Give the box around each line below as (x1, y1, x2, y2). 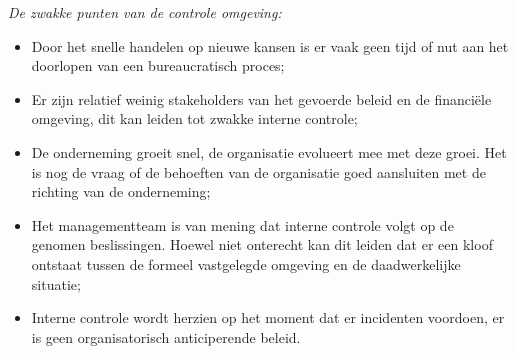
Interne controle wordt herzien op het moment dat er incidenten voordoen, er (31, 307, 505, 328)
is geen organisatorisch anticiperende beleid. (31, 326, 301, 347)
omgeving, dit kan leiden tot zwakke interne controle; (31, 108, 358, 129)
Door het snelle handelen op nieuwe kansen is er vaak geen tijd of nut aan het (31, 35, 509, 56)
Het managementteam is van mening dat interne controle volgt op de (31, 214, 454, 235)
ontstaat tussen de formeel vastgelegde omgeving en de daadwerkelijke (31, 253, 461, 274)
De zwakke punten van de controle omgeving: (8, 2, 282, 22)
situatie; (31, 273, 81, 294)
